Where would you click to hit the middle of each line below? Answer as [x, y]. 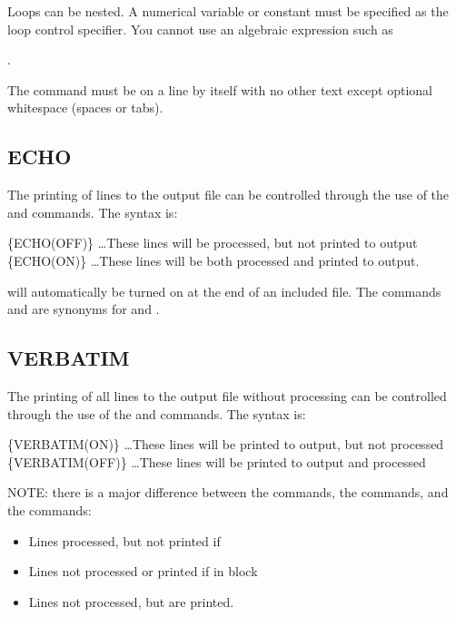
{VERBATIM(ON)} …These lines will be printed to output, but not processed [226, 444]
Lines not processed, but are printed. [131, 601]
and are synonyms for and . [84, 309]
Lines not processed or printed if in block [143, 571]
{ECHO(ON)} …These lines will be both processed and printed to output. [213, 260]
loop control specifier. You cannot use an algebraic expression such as [200, 29]
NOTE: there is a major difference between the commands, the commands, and [228, 492]
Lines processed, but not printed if [124, 540]
